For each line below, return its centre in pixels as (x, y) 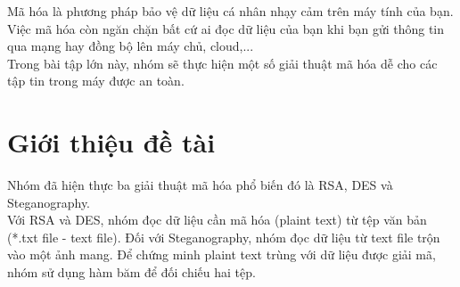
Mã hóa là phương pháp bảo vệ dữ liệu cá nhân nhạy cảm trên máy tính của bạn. (230, 11)
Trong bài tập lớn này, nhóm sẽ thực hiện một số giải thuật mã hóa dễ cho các (222, 63)
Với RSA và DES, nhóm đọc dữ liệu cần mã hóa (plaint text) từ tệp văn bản (217, 220)
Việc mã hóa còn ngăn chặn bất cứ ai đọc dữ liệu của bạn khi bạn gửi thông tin (226, 28)
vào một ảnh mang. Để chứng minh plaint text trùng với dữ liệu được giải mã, (222, 254)
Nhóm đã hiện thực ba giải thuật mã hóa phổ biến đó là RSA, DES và (200, 185)
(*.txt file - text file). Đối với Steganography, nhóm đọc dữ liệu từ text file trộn (224, 237)
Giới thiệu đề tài (111, 142)
